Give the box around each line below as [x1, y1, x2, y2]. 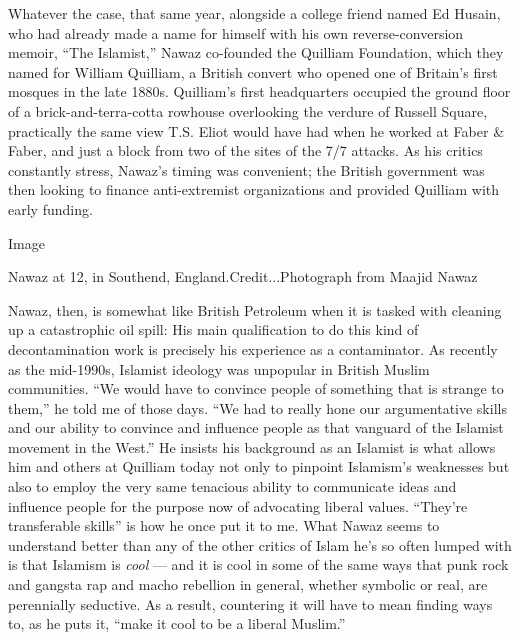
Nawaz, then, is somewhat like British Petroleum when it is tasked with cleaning [8, 299, 502, 320]
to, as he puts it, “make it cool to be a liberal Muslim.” [8, 613, 346, 634]
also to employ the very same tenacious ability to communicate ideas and [8, 476, 457, 497]
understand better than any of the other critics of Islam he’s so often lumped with [8, 534, 512, 555]
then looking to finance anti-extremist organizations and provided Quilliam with [8, 179, 500, 200]
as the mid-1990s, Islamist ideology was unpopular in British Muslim [8, 358, 430, 379]
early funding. [8, 198, 93, 219]
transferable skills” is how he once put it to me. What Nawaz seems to [8, 515, 440, 536]
